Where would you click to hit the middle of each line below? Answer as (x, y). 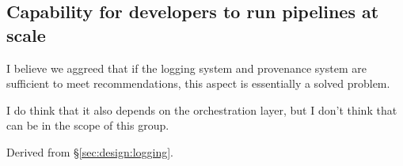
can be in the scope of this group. (88, 125)
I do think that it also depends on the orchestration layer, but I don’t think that (202, 109)
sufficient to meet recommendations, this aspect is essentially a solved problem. (198, 83)
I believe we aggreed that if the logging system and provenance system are (186, 68)
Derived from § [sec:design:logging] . (90, 151)
